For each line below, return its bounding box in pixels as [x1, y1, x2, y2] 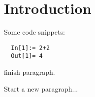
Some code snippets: [4, 27, 65, 37]
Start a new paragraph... [4, 83, 78, 94]
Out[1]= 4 [11, 52, 43, 60]
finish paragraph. [4, 67, 55, 77]
